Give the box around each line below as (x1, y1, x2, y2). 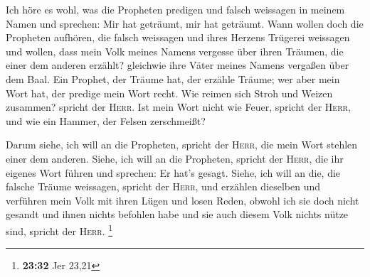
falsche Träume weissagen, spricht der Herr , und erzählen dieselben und (6, 179, 321, 194)
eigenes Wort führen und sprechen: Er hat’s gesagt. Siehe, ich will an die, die (6, 165, 341, 180)
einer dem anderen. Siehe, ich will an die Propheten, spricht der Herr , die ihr (6, 151, 344, 165)
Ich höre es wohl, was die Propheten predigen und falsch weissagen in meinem (6, 2, 345, 16)
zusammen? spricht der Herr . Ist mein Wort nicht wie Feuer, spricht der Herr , (6, 99, 351, 114)
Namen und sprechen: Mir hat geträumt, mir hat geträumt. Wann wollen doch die (6, 16, 364, 31)
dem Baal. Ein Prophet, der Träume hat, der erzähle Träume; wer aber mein (6, 71, 340, 86)
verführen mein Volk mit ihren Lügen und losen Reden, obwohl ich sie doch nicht (6, 192, 359, 207)
